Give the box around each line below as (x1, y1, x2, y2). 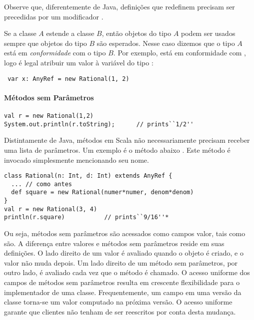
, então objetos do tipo (101, 28, 171, 38)
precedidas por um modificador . (4, 11, 103, 21)
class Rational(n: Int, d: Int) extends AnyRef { (4, 172, 172, 180)
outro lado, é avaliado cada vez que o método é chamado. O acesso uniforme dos (4, 267, 250, 278)
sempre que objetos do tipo (4, 37, 87, 48)
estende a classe (46, 28, 94, 38)
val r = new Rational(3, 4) (4, 205, 97, 213)
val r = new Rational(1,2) (4, 112, 93, 120)
